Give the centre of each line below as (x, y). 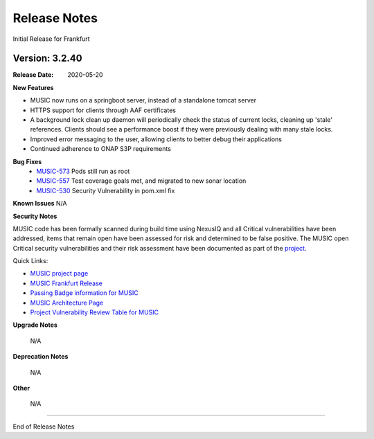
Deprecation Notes (41, 357)
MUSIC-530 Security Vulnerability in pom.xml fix (106, 190)
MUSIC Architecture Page (67, 303)
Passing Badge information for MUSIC (84, 293)
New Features (33, 87)
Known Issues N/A (40, 204)
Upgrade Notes (35, 325)
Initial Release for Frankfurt (51, 39)
